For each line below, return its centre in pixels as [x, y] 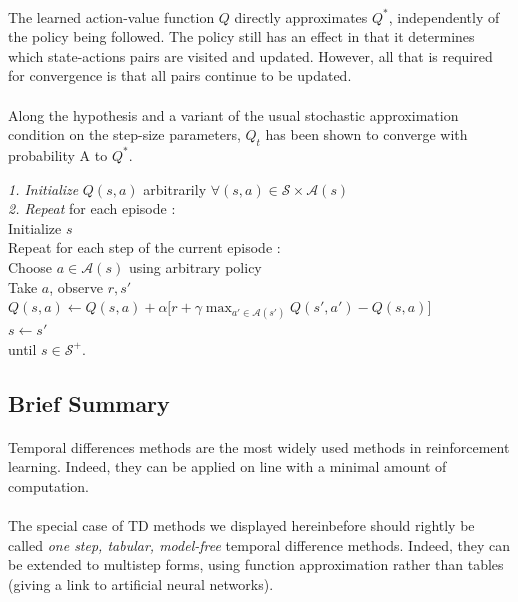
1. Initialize [43, 188]
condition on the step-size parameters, [124, 134]
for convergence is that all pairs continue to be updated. [180, 75]
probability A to [58, 154]
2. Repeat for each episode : [92, 208]
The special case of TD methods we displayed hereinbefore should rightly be [241, 525]
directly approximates [301, 16]
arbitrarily [175, 188]
